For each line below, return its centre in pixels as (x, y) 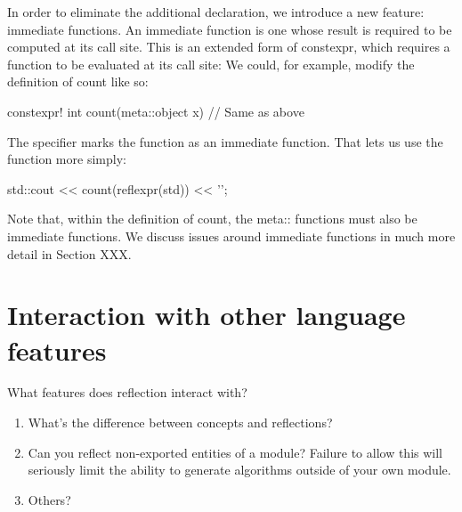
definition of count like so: (78, 81)
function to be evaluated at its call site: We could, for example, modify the (211, 64)
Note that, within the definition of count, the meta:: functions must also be (212, 219)
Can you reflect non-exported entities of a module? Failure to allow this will (235, 452)
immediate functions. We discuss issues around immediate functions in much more (231, 236)
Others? (49, 499)
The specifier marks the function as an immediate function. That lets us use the (225, 141)
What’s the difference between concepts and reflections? (180, 423)
